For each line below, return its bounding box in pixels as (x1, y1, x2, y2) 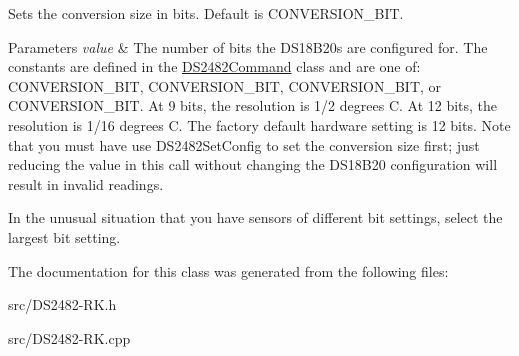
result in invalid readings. (8, 173, 164, 194)
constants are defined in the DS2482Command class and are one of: (8, 56, 421, 77)
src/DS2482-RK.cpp (8, 327, 131, 348)
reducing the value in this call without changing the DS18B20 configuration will (8, 154, 498, 175)
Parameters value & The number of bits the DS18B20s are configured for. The (8, 36, 488, 57)
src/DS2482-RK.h (8, 294, 117, 315)
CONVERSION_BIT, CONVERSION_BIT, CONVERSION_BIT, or (8, 75, 442, 96)
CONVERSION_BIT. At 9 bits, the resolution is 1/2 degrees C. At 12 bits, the (8, 95, 498, 116)
